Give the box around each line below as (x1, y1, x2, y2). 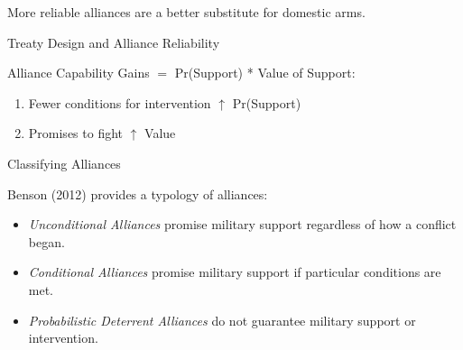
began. (28, 232, 65, 251)
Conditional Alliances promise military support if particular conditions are (28, 262, 441, 281)
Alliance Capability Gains (7, 63, 150, 82)
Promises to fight (28, 124, 124, 143)
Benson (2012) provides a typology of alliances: (7, 184, 268, 203)
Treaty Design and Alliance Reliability (7, 32, 220, 51)
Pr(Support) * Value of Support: (174, 63, 356, 82)
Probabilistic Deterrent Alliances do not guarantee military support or (28, 310, 416, 329)
